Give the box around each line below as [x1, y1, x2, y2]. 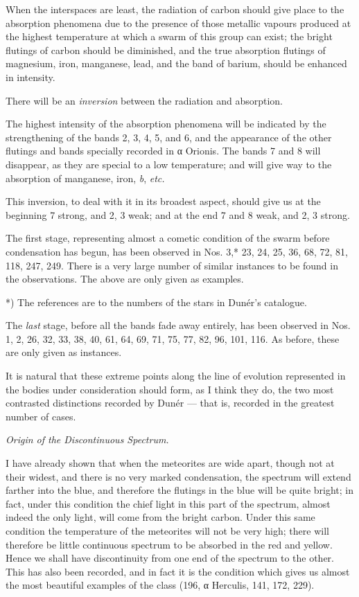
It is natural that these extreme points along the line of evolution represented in [6, 368, 346, 383]
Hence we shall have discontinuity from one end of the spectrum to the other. [6, 551, 334, 565]
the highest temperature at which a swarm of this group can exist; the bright [6, 29, 333, 44]
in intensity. [6, 69, 55, 84]
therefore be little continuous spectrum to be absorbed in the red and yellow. [6, 537, 333, 551]
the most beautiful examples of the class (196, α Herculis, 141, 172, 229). [6, 578, 315, 592]
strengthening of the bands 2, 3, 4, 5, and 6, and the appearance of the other [6, 130, 332, 144]
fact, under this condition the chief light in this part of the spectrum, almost [6, 496, 331, 510]
